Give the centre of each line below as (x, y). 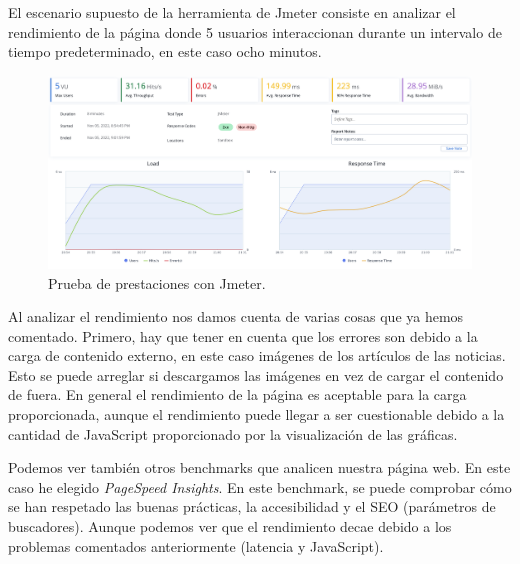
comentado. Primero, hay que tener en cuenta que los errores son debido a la (243, 335)
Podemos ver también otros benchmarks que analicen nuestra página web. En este (259, 467)
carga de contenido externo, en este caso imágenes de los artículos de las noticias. (257, 355)
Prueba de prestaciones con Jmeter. (157, 282)
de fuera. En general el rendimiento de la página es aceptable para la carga (237, 394)
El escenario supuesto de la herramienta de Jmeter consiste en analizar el (232, 12)
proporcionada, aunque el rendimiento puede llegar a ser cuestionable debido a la (256, 414)
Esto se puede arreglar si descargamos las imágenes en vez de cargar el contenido (256, 374)
